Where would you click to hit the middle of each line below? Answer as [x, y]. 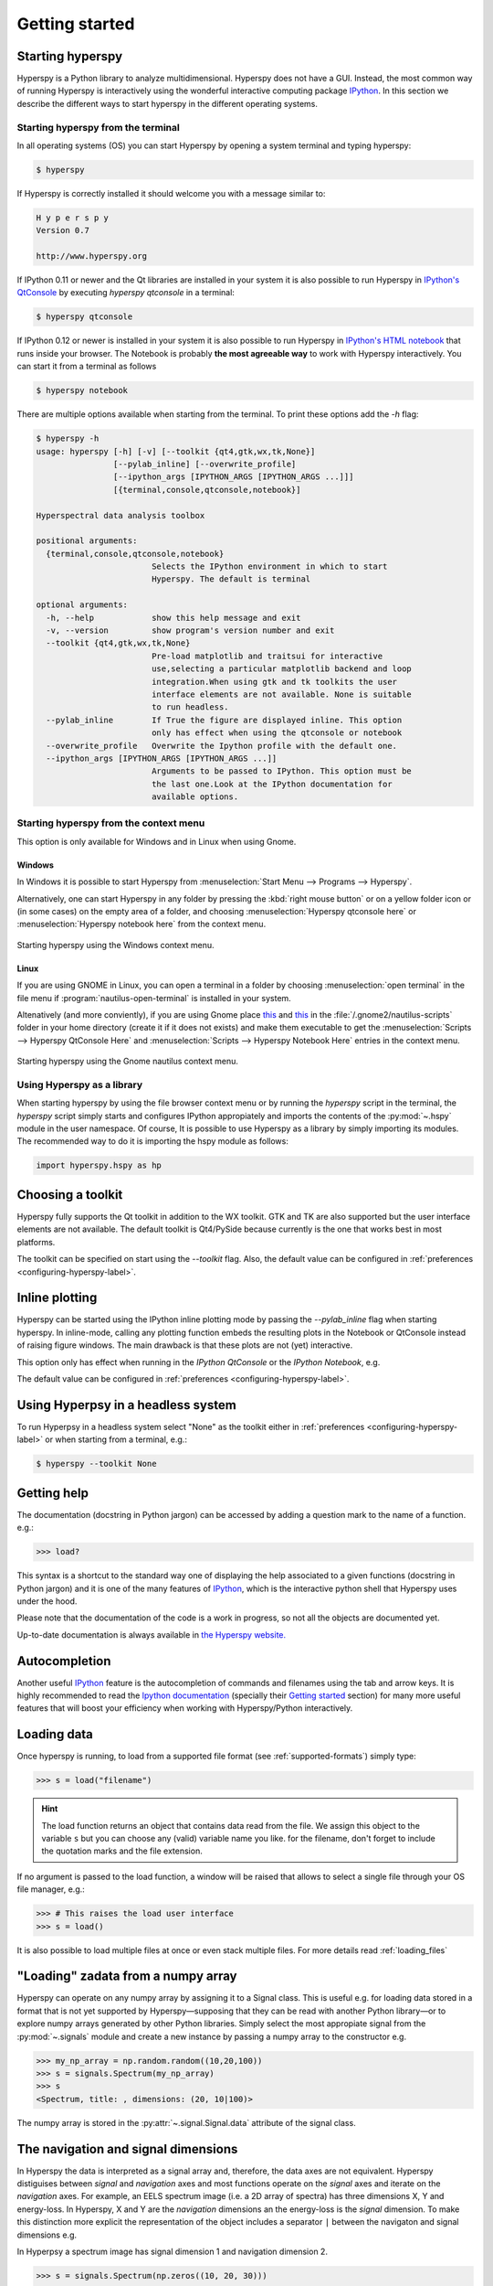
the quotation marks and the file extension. [122, 1851]
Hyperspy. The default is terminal [231, 579]
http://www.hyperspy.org [92, 256]
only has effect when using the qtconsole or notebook [277, 733]
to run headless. [190, 707]
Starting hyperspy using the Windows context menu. [115, 945]
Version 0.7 [63, 230]
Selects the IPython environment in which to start [269, 566]
